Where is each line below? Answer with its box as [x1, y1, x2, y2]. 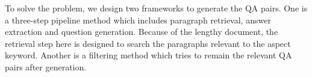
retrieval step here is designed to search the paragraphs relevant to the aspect [5, 37, 291, 49]
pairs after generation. [5, 60, 87, 73]
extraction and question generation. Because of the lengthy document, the [5, 25, 278, 38]
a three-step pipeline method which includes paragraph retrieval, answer [5, 13, 271, 26]
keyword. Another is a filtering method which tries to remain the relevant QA [5, 49, 292, 61]
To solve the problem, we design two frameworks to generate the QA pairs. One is [5, 2, 308, 14]
